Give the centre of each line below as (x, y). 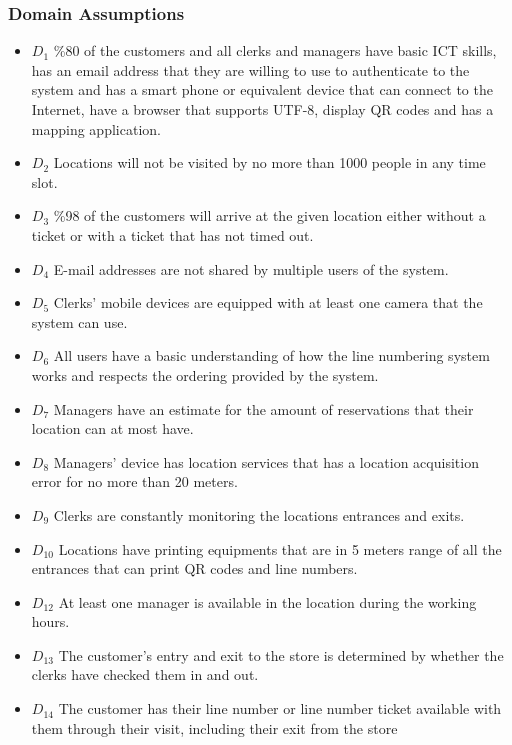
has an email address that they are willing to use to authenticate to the (250, 69)
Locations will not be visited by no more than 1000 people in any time (269, 162)
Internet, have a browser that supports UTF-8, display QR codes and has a (262, 109)
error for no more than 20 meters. (134, 481)
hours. (50, 621)
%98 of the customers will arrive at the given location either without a (269, 215)
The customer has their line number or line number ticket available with (280, 708)
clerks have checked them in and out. (145, 674)
